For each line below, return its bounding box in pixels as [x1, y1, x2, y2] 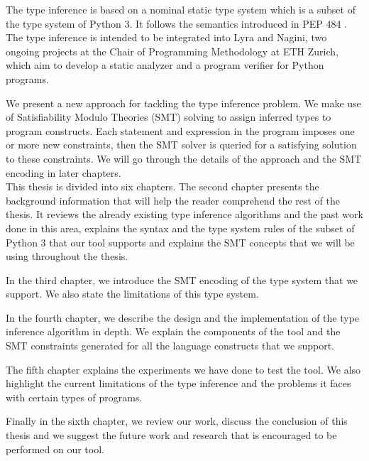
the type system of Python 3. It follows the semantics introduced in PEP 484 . [6, 16, 348, 31]
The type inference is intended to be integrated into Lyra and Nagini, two [6, 30, 327, 45]
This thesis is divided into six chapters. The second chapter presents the [6, 179, 319, 194]
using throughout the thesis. [6, 249, 128, 264]
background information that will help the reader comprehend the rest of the [6, 192, 340, 207]
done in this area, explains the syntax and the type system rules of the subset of [6, 220, 355, 235]
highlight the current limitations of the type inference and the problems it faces [6, 376, 351, 391]
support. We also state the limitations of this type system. [6, 286, 259, 301]
